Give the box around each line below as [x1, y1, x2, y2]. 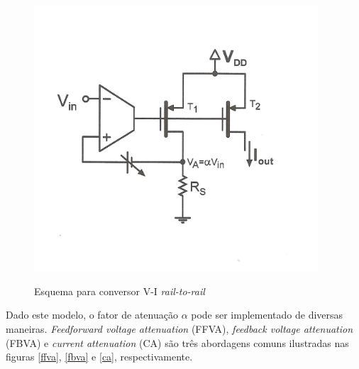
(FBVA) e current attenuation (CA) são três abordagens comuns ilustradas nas [6, 335, 349, 350]
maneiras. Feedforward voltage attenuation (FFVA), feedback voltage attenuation [6, 321, 353, 336]
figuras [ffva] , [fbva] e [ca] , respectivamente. [6, 349, 193, 364]
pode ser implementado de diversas [191, 307, 343, 322]
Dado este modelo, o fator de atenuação [6, 307, 178, 322]
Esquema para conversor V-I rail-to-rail [34, 283, 205, 298]
